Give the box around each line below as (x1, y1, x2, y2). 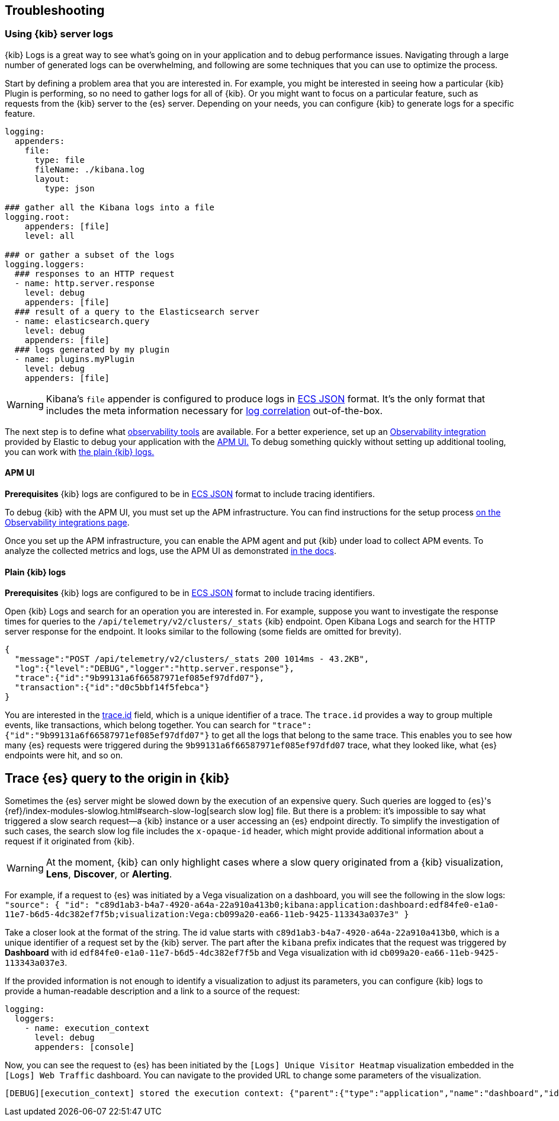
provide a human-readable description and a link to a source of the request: (5, 986, 300, 997)
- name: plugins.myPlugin (14, 354, 135, 364)
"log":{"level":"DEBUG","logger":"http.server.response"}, (14, 664, 294, 674)
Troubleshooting (5, 3, 105, 18)
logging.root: (5, 212, 70, 222)
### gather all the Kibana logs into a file (5, 202, 215, 212)
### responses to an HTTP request (14, 268, 175, 278)
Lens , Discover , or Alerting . (46, 868, 172, 880)
